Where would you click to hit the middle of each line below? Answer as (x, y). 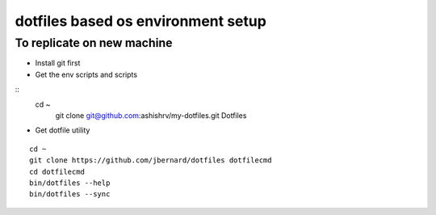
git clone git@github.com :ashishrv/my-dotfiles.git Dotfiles (151, 115)
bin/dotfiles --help (70, 183)
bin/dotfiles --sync (70, 194)
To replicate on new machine (94, 43)
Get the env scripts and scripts (86, 74)
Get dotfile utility (63, 130)
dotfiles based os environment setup (140, 21)
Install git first (58, 63)
